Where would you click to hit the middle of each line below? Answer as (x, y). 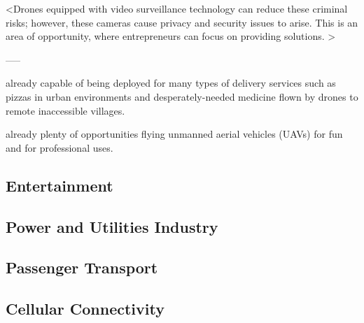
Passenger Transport (82, 267)
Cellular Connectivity (85, 309)
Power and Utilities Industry (112, 226)
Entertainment (59, 185)
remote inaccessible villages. (65, 110)
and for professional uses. (59, 147)
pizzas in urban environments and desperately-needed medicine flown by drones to (182, 96)
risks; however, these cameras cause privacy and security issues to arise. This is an (182, 22)
